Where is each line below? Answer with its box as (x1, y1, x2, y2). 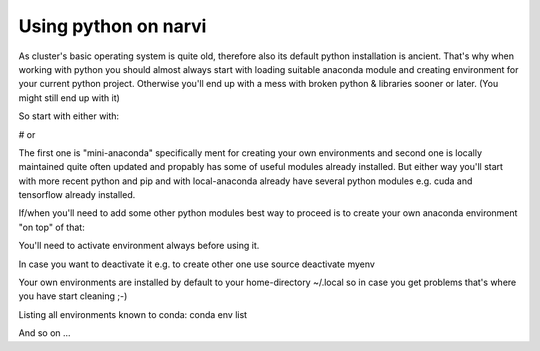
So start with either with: (18, 110, 120, 122)
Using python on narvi (18, 15, 207, 37)
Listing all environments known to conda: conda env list (18, 308, 248, 320)
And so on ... (18, 327, 71, 339)
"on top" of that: (18, 221, 85, 233)
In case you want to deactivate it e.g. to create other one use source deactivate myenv (18, 258, 375, 270)
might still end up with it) (18, 91, 120, 104)
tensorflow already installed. (18, 189, 136, 201)
